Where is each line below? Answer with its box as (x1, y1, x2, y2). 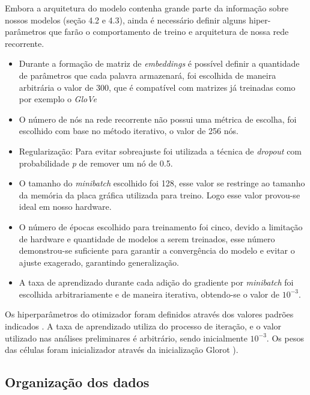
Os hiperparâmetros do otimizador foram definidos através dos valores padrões (5, 308, 294, 320)
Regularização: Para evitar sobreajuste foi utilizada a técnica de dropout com (19, 144, 302, 157)
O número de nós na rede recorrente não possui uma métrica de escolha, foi (19, 112, 297, 125)
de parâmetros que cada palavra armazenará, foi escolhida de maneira (19, 69, 276, 81)
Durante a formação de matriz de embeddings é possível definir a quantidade (19, 57, 300, 70)
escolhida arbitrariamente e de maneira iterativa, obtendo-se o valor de (19, 287, 279, 300)
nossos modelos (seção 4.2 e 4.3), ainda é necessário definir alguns (5, 13, 246, 26)
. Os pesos (266, 331, 304, 344)
